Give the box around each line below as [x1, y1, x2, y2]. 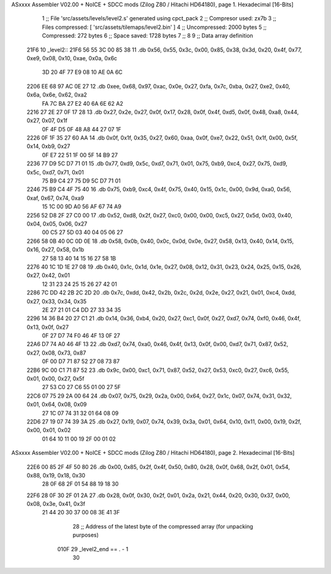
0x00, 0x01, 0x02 [26, 427, 71, 434]
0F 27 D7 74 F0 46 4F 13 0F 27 [42, 332, 121, 339]
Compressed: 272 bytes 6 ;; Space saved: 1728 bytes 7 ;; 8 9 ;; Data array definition [42, 32, 254, 39]
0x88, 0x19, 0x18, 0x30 [26, 471, 86, 479]
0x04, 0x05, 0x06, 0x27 [26, 220, 88, 227]
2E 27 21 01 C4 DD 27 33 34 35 [42, 306, 121, 313]
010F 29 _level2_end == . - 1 [57, 545, 129, 552]
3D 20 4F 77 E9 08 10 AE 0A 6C [42, 68, 123, 76]
